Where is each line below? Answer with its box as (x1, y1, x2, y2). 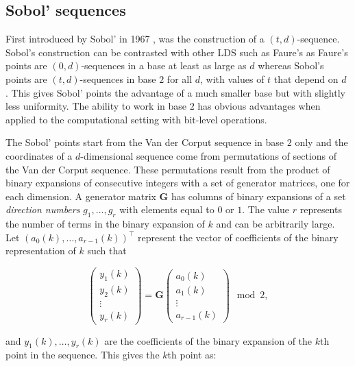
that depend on (273, 71, 339, 86)
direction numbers (5, 202, 80, 217)
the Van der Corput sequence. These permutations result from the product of (5, 162, 330, 176)
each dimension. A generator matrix (5, 188, 156, 203)
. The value (242, 202, 290, 217)
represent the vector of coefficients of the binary (138, 230, 339, 244)
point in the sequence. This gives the (5, 347, 160, 362)
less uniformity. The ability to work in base (5, 99, 186, 113)
